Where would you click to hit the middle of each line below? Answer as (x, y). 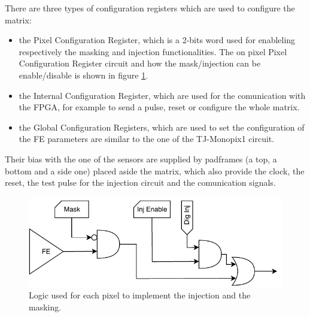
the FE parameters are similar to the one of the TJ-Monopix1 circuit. (147, 139)
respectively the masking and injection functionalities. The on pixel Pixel (153, 51)
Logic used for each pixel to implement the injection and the (140, 295)
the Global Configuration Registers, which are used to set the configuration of (162, 127)
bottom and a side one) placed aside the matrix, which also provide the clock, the (155, 170)
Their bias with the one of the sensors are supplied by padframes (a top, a (141, 158)
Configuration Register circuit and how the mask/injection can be (140, 63)
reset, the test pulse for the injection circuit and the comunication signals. (140, 182)
